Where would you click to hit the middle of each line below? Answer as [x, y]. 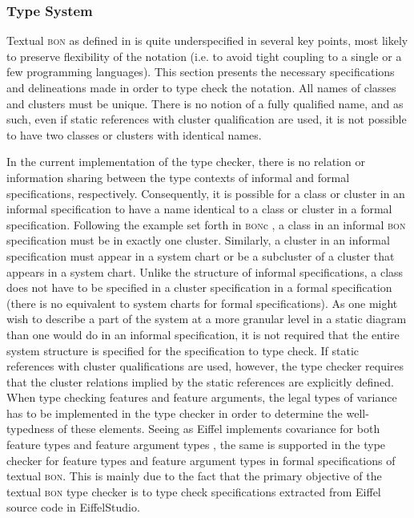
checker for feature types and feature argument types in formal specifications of [201, 460]
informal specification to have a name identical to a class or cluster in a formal [199, 209]
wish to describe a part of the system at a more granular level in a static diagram [207, 319]
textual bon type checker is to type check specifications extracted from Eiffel [194, 491]
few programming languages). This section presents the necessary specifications [201, 72]
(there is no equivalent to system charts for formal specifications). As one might [202, 303]
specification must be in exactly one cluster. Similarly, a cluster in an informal [198, 240]
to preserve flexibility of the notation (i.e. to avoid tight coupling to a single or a [204, 56]
